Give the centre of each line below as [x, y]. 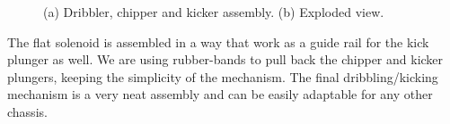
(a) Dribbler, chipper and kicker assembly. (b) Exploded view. [214, 12]
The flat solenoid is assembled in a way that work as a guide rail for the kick [218, 41]
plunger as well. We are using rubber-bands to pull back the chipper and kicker [225, 59]
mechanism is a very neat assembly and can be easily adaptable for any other [220, 94]
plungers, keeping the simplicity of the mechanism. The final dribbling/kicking [223, 76]
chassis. [27, 111]
